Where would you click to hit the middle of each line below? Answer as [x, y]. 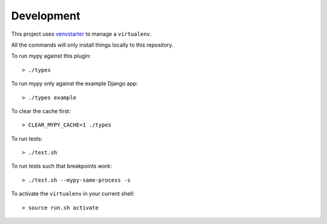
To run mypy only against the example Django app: [75, 84]
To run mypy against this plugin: [51, 56]
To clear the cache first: [41, 111]
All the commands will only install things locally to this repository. [92, 45]
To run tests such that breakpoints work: [61, 166]
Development [46, 16]
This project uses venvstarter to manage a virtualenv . [81, 34]
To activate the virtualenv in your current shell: [73, 194]
